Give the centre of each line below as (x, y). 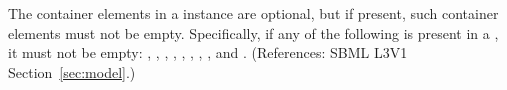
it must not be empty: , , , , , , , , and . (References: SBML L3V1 (208, 52)
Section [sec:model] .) (72, 71)
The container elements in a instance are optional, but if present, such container (253, 13)
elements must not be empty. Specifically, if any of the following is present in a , (253, 32)
